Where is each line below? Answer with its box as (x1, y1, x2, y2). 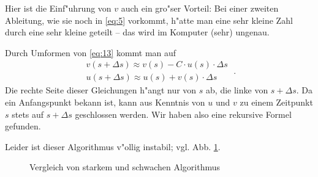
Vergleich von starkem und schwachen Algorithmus (29, 161, 221, 173)
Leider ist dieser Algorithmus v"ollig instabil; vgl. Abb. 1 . (5, 140, 221, 153)
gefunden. (5, 120, 41, 132)
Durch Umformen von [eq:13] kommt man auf (5, 46, 176, 59)
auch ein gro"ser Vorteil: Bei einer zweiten (121, 2, 279, 14)
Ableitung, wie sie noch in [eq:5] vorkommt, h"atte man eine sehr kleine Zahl (5, 13, 293, 26)
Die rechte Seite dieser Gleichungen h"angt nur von (5, 84, 197, 96)
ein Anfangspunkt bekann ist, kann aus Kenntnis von (5, 96, 205, 109)
